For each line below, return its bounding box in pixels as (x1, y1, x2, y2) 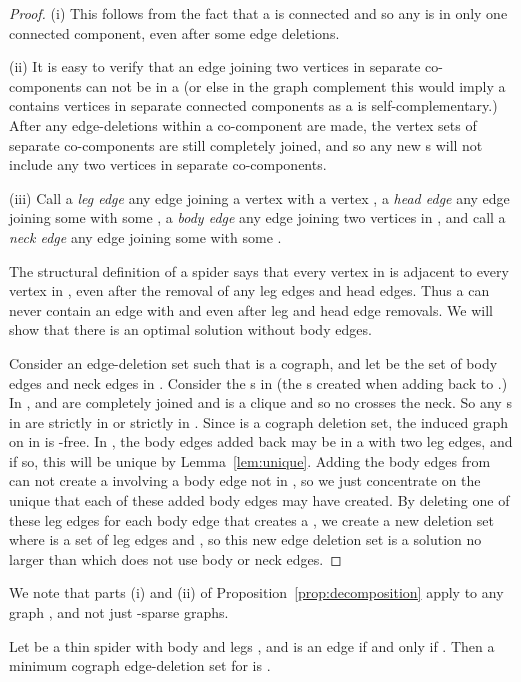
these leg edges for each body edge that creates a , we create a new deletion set (9, 509, 494, 530)
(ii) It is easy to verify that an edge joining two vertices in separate (9, 56, 421, 77)
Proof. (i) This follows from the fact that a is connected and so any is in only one (9, 3, 508, 23)
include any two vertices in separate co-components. (9, 154, 327, 175)
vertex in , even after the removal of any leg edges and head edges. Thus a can (9, 280, 490, 301)
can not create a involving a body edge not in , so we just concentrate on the (9, 470, 481, 491)
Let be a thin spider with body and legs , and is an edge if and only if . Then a (9, 635, 495, 656)
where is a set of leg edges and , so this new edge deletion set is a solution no (9, 529, 482, 550)
